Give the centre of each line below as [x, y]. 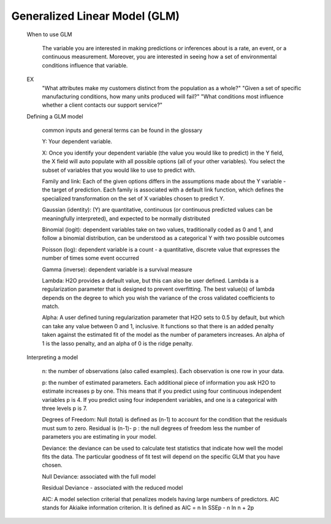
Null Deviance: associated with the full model [99, 476]
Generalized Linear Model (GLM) [96, 16]
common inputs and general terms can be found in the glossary [122, 130]
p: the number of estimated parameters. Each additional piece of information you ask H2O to [159, 382]
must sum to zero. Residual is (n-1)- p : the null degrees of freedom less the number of [151, 428]
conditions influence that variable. [85, 65]
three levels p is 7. [65, 408]
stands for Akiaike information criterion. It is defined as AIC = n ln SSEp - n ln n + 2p [148, 507]
